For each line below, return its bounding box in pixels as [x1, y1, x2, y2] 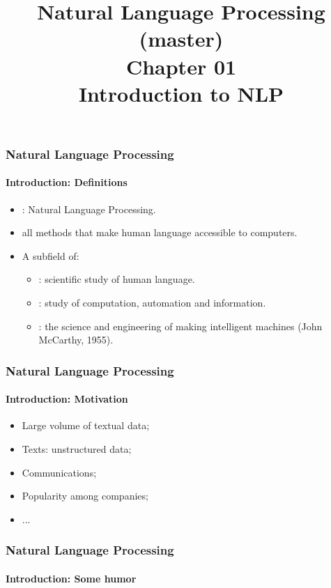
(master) [139, 24, 224, 53]
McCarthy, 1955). [38, 332, 114, 347]
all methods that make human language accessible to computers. [22, 225, 298, 240]
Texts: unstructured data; [22, 442, 132, 456]
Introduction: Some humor [6, 571, 137, 585]
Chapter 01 [125, 52, 237, 80]
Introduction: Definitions [6, 175, 128, 189]
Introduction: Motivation [6, 392, 128, 406]
